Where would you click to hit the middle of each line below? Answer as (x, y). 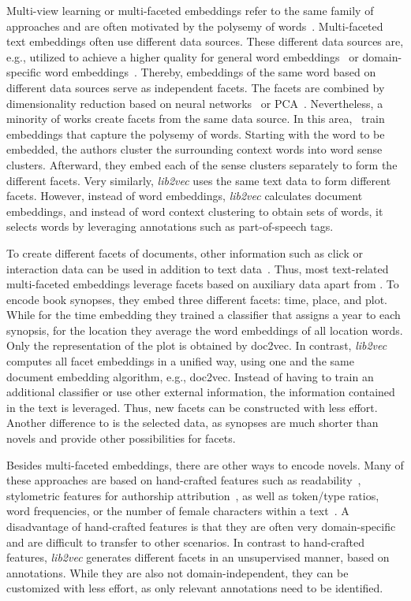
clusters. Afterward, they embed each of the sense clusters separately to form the (202, 164)
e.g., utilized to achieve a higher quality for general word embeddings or (183, 56)
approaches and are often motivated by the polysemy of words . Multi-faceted (195, 26)
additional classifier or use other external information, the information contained (201, 392)
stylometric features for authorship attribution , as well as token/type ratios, (193, 495)
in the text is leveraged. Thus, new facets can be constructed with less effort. (192, 407)
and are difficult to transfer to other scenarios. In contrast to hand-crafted (186, 542)
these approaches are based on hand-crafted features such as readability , (184, 480)
